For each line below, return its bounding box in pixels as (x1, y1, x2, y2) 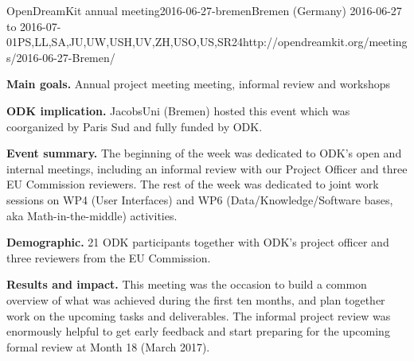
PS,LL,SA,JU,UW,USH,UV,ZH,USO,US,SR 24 (18, 33, 243, 50)
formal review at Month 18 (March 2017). (6, 338, 210, 355)
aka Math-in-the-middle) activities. (6, 207, 178, 223)
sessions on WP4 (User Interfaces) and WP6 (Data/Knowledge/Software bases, (6, 191, 393, 208)
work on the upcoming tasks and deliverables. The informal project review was (6, 307, 391, 324)
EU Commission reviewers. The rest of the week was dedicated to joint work (6, 176, 379, 192)
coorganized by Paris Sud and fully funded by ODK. (6, 118, 263, 134)
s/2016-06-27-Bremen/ (6, 49, 115, 65)
